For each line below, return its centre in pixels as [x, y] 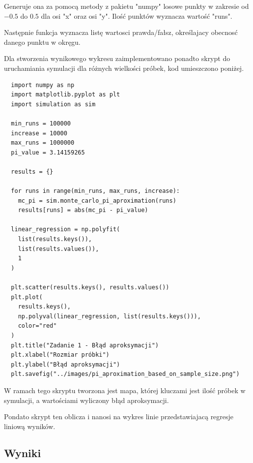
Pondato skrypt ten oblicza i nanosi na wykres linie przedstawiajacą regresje [119, 417]
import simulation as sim [53, 104]
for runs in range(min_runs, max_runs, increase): [95, 191]
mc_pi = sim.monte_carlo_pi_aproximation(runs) [97, 201]
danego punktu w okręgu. [42, 42]
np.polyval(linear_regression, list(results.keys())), [109, 316]
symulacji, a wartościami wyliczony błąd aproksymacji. [86, 400]
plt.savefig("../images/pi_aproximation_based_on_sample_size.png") [125, 374]
